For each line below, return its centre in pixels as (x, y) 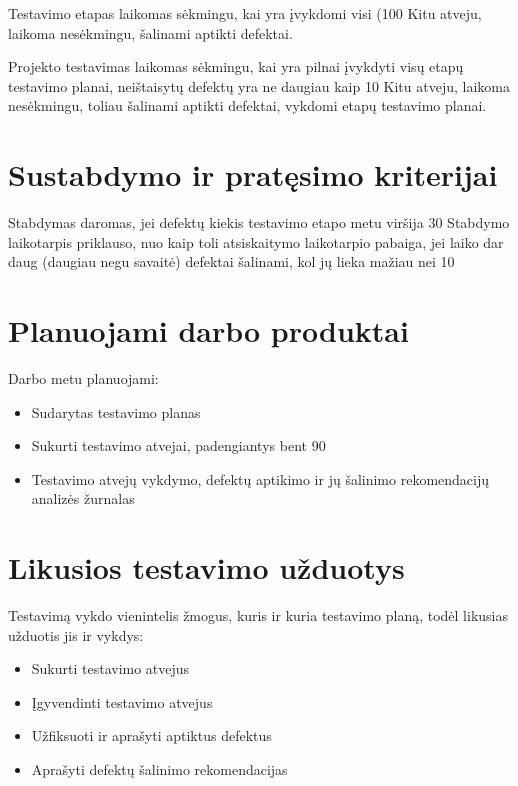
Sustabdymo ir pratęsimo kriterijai (253, 174)
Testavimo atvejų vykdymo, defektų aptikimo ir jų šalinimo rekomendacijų (260, 478)
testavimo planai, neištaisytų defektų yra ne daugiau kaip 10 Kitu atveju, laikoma (259, 85)
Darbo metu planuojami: (83, 378)
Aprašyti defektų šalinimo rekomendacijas (159, 769)
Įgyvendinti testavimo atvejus (122, 701)
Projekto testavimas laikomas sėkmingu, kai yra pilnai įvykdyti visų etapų (236, 66)
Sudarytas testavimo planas (116, 411)
